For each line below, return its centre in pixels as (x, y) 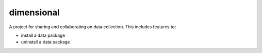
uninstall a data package (46, 42)
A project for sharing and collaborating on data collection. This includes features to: (92, 27)
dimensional (34, 12)
